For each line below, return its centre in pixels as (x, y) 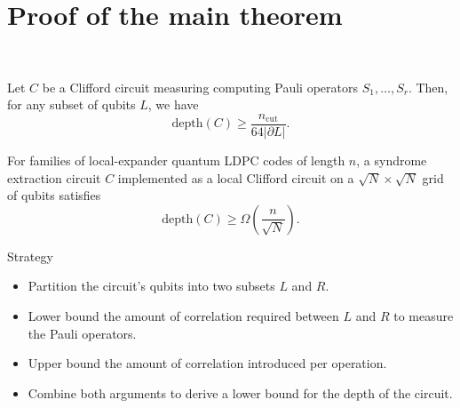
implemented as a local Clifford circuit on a (236, 177)
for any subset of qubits (71, 104)
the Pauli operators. (82, 333)
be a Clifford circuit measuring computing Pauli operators (200, 87)
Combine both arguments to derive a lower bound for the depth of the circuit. (240, 392)
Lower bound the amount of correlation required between (183, 315)
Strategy (30, 256)
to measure (424, 315)
